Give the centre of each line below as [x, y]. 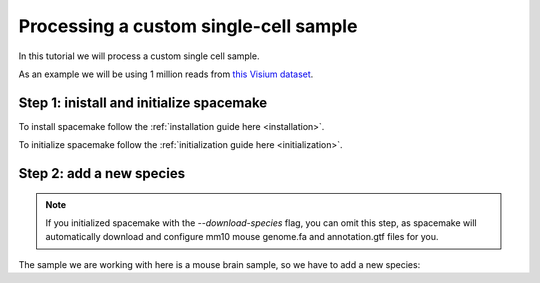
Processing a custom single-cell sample [188, 26]
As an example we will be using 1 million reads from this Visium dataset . [166, 74]
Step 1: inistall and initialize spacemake [143, 102]
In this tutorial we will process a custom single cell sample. [139, 56]
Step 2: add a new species [101, 173]
